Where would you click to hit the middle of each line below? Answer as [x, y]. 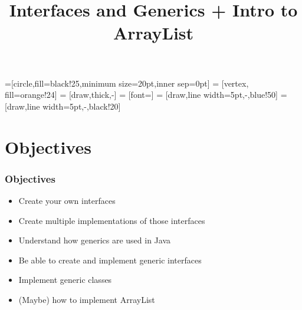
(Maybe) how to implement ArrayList [87, 299]
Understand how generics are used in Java [94, 240]
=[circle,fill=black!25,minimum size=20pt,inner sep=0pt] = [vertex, [127, 83]
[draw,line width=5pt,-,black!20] [63, 106]
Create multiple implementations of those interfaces [112, 220]
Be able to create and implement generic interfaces [110, 260]
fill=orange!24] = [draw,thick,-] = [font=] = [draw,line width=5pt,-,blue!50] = [146, 95]
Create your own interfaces [67, 200]
